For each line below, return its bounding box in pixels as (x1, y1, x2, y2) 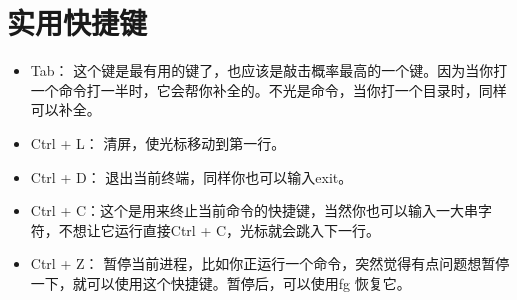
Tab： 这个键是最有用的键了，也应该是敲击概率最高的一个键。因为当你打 (30, 60, 508, 81)
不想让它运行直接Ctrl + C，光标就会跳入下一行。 (58, 219, 381, 240)
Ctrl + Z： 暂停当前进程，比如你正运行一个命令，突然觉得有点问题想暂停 (30, 253, 510, 274)
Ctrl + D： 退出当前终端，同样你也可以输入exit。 (30, 166, 353, 187)
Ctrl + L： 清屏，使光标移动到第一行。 (30, 132, 286, 153)
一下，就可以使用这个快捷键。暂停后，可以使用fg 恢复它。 (30, 272, 411, 293)
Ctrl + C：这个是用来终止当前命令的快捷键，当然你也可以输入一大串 (30, 200, 479, 221)
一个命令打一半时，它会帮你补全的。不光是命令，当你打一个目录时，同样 (30, 79, 507, 100)
